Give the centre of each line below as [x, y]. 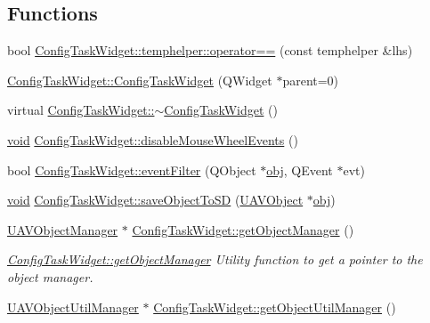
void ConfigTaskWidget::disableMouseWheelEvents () [153, 139]
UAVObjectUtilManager [73, 307]
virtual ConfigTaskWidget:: [81, 110]
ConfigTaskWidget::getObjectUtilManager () [275, 307]
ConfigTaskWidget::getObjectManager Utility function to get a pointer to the [215, 259]
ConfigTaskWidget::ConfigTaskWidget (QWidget [140, 80]
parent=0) [311, 80]
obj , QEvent [300, 170]
